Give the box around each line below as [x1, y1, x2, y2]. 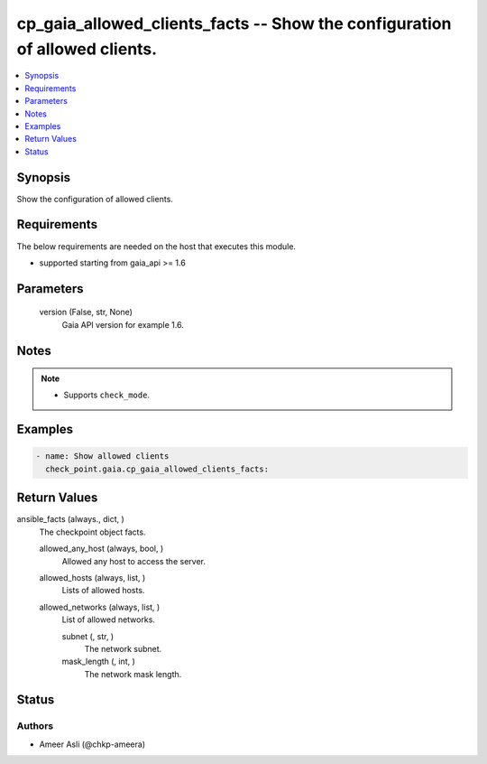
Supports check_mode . [63, 389, 151, 401]
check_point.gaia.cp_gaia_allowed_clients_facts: [45, 463, 270, 474]
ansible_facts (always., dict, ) [16, 514, 125, 525]
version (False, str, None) [39, 307, 133, 318]
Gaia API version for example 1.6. [61, 319, 184, 330]
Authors [16, 720, 54, 732]
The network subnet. [84, 643, 162, 654]
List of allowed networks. [61, 614, 155, 625]
